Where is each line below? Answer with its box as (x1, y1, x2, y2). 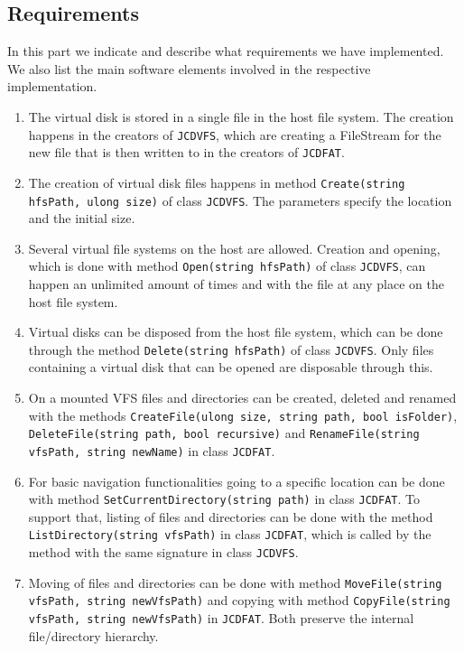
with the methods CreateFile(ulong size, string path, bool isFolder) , (28, 405, 458, 424)
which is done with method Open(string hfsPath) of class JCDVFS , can (28, 256, 426, 275)
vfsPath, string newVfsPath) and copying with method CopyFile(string (28, 591, 450, 610)
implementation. (7, 77, 97, 96)
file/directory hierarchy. (28, 626, 159, 645)
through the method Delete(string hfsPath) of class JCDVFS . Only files (28, 340, 434, 359)
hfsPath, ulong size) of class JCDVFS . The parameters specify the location (28, 191, 452, 210)
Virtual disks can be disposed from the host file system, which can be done (28, 322, 443, 341)
